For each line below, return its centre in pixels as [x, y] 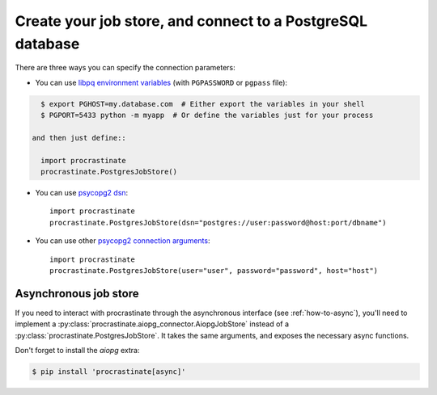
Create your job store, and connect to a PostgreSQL [191, 21]
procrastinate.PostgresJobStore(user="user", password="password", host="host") [214, 271]
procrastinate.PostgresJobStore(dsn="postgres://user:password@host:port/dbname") [218, 223]
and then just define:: [79, 138]
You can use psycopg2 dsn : [82, 193]
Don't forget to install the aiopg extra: [77, 351]
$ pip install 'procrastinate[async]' [109, 372]
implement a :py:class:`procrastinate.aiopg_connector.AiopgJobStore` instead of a [152, 324]
